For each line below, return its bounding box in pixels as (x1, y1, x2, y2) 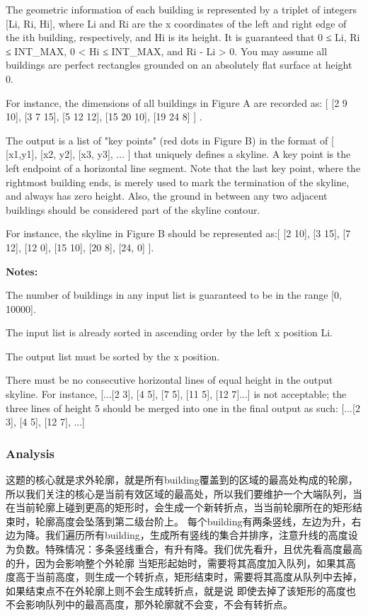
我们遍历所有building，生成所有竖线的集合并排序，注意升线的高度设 (45, 527, 358, 542)
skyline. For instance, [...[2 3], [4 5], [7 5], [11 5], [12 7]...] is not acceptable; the (6, 387, 347, 401)
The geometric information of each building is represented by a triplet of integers (6, 2, 357, 16)
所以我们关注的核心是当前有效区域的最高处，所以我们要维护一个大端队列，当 (6, 486, 362, 501)
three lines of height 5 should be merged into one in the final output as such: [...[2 (6, 400, 360, 415)
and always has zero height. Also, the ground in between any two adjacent (6, 188, 328, 203)
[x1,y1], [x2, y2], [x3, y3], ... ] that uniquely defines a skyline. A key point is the (6, 147, 351, 161)
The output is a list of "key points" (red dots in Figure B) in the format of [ (6, 132, 334, 147)
